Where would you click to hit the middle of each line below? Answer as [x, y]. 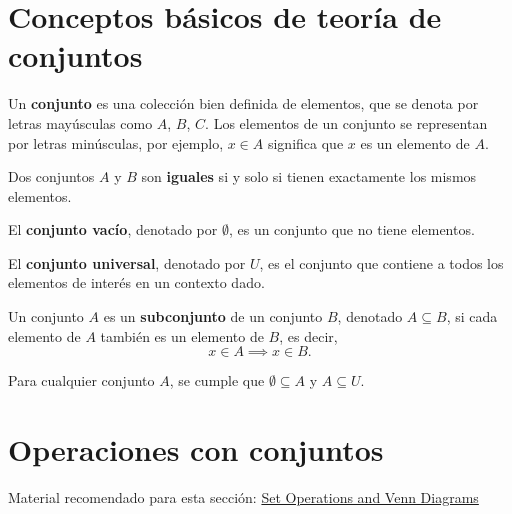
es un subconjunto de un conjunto [213, 316]
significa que [305, 142]
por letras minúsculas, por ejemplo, [116, 142]
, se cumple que [217, 380]
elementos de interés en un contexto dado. [136, 282]
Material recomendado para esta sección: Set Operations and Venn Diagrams [243, 496]
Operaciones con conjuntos [196, 449]
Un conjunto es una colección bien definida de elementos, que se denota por [243, 103]
